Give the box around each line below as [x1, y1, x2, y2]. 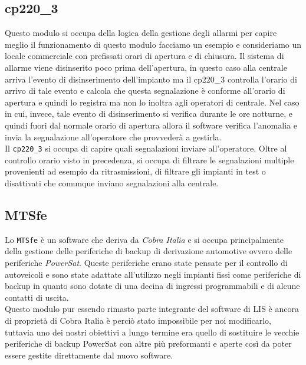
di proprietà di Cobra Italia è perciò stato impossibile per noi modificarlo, [5, 314, 272, 326]
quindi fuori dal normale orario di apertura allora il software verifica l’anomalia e [5, 119, 297, 131]
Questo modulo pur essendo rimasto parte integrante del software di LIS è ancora [5, 302, 299, 315]
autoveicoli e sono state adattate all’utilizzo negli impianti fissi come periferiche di [5, 268, 301, 280]
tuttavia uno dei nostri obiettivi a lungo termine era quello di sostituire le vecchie [5, 325, 300, 338]
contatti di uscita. [5, 291, 69, 303]
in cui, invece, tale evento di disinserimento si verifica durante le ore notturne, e [5, 107, 293, 120]
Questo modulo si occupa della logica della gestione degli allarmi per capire [5, 27, 277, 39]
